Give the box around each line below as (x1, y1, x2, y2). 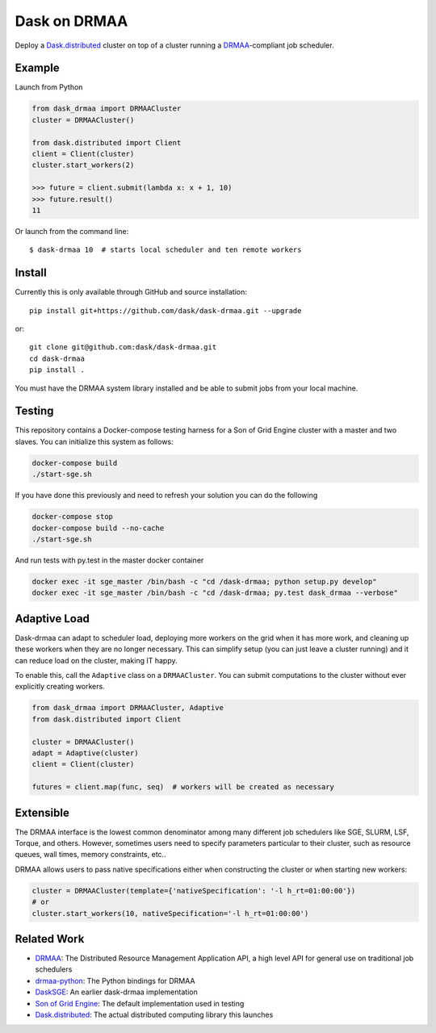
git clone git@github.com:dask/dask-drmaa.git (29, 343, 217, 352)
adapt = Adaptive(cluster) (31, 748, 139, 758)
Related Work (15, 932, 85, 946)
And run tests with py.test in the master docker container (15, 555, 204, 565)
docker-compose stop (31, 512, 113, 521)
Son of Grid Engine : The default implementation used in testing (35, 998, 245, 1008)
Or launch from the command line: (15, 226, 129, 236)
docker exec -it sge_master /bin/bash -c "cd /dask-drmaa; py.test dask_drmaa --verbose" (31, 588, 399, 597)
